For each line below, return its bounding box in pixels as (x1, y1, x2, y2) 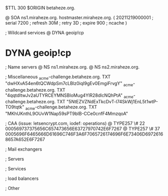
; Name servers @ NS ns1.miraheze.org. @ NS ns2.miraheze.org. (5, 63, 140, 70)
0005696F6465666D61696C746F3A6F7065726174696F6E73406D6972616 (5, 131, 163, 137)
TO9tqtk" (5, 104, 25, 110)
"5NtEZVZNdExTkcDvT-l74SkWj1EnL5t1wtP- (66, 99, 158, 105)
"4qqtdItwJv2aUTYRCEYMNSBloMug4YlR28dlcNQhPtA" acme (5, 92, 134, 99)
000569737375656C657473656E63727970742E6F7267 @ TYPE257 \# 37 (5, 126, 160, 132)
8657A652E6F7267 (5, 137, 45, 143)
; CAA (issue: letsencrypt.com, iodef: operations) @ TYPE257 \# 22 (5, 120, 145, 126)
